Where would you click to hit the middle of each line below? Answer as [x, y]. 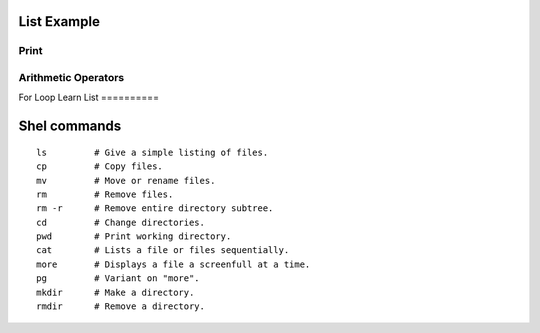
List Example [59, 21]
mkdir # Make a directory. [115, 292]
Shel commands [70, 126]
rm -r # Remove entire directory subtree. [155, 208]
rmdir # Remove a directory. [120, 306]
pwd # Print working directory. [134, 236]
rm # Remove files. [105, 194]
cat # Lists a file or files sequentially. [163, 250]
